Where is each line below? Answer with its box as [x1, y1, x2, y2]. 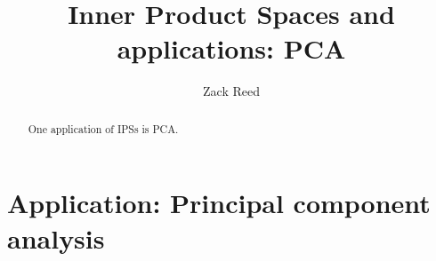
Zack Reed [203, 82, 260, 100]
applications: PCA [117, 30, 346, 67]
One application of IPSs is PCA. [28, 121, 179, 136]
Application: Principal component [7, 185, 431, 221]
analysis [7, 219, 105, 256]
